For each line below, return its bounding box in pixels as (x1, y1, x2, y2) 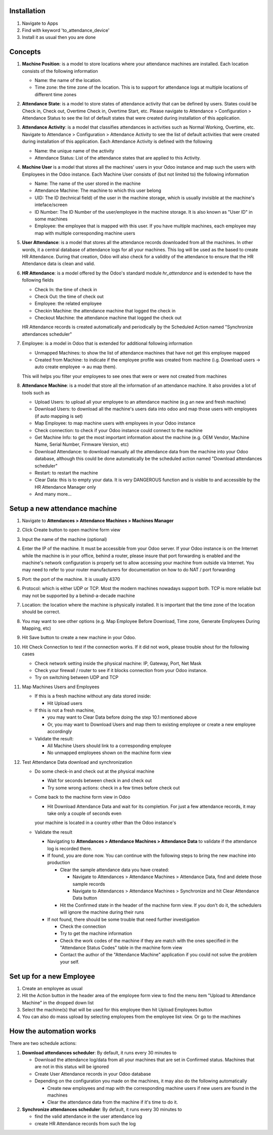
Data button (72, 895, 97, 901)
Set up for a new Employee (9, 972, 96, 981)
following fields (22, 277, 54, 283)
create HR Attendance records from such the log (34, 1120, 136, 1126)
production (47, 859, 70, 866)
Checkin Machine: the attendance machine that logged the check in (34, 307, 176, 314)
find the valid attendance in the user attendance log (34, 1113, 143, 1119)
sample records (72, 881, 106, 887)
